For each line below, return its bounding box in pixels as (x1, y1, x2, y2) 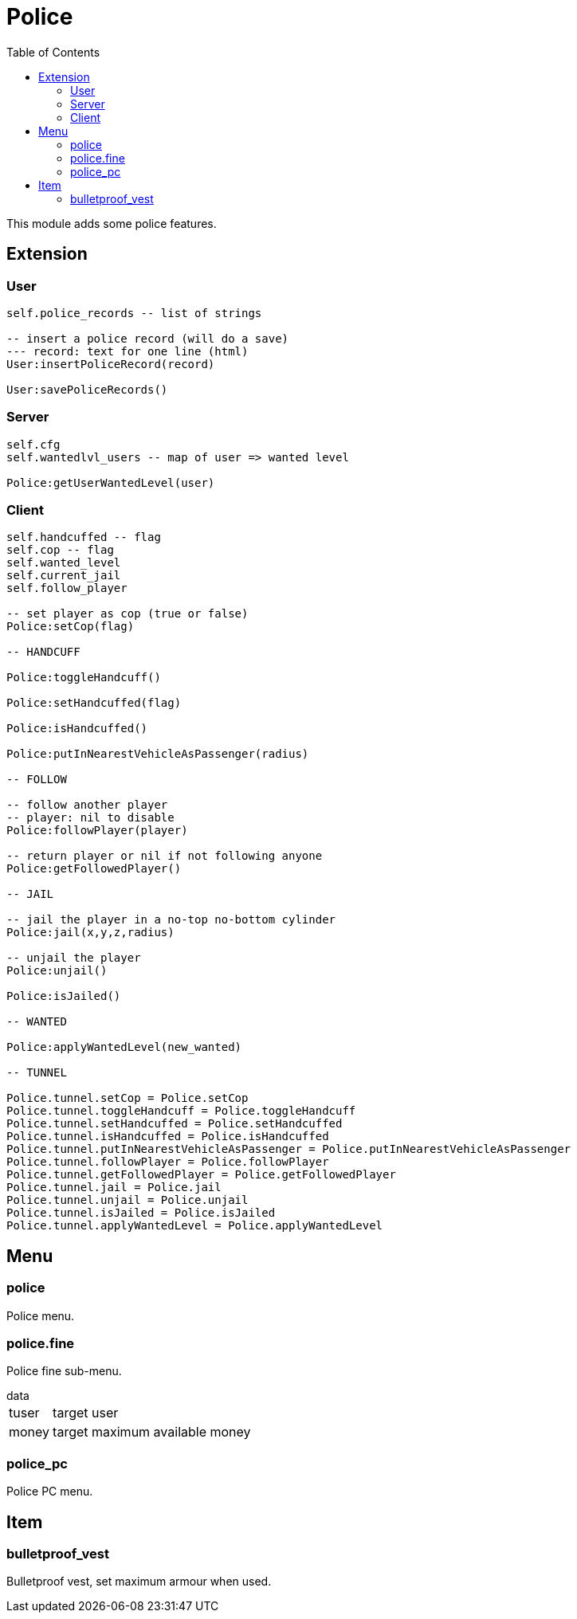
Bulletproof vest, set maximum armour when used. (6, 1574, 272, 1589)
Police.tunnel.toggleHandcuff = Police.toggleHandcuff (6, 1104, 356, 1118)
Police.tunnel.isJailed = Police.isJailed (6, 1206, 276, 1220)
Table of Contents (6, 45, 100, 59)
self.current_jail (6, 569, 121, 582)
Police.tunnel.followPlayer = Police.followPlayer (6, 1155, 329, 1169)
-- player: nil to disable (6, 811, 175, 825)
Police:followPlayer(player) (6, 824, 188, 837)
